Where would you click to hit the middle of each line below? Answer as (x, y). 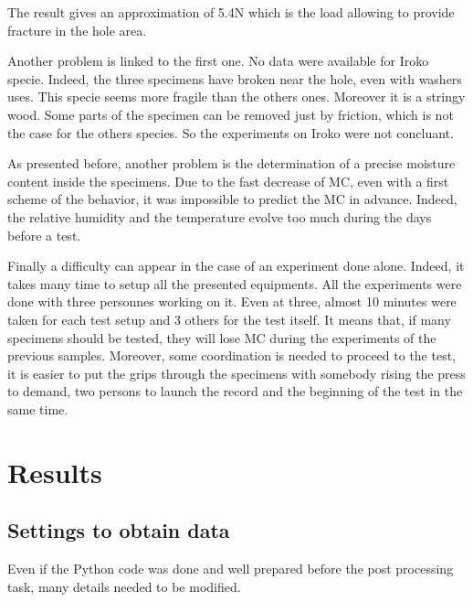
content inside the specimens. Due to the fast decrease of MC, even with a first (228, 181)
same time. (38, 408)
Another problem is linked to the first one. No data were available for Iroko (218, 61)
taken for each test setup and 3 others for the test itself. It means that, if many (229, 319)
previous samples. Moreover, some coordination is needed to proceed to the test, (232, 355)
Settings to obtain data (119, 530)
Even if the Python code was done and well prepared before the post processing (231, 569)
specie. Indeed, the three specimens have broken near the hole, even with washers (235, 78)
